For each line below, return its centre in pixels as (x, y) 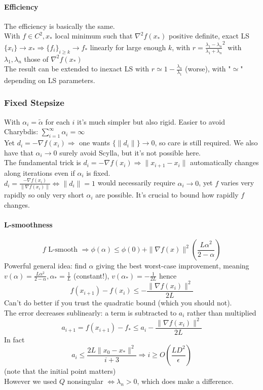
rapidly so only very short (44, 195)
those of (36, 58)
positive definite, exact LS (209, 36)
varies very (237, 183)
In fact (14, 339)
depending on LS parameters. (50, 80)
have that (19, 152)
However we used (31, 381)
